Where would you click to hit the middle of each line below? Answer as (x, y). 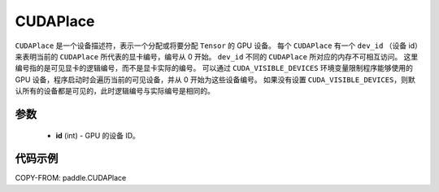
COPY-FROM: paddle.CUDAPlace (71, 178)
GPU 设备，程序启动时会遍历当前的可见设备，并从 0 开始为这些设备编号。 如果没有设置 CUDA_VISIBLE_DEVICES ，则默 (215, 79)
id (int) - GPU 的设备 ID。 (98, 135)
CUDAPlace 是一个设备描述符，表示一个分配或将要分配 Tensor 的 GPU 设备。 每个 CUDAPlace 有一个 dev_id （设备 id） (218, 46)
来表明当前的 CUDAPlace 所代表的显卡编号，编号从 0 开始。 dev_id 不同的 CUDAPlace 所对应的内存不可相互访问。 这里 (217, 56)
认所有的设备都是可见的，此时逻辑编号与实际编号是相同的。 (115, 91)
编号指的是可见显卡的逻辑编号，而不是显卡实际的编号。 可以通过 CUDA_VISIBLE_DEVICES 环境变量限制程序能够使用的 (214, 68)
